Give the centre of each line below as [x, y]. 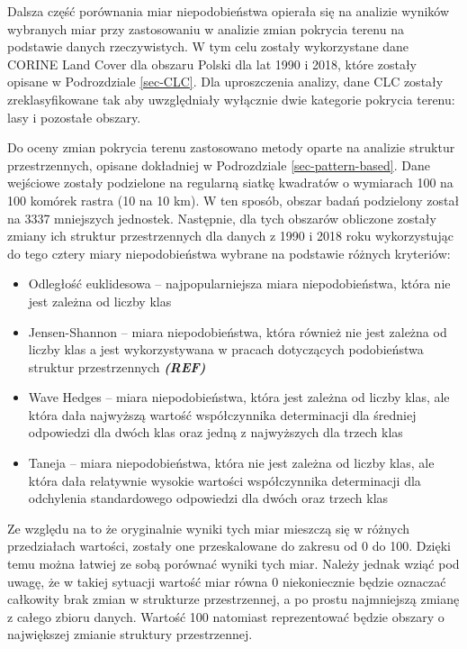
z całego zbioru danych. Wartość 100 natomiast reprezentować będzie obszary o [226, 616]
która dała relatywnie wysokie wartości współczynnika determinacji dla [225, 480]
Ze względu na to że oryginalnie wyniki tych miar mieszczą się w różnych [209, 528]
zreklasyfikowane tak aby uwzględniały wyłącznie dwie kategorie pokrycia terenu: [231, 99]
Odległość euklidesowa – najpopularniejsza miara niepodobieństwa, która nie [239, 283]
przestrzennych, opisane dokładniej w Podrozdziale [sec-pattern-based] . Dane [219, 165]
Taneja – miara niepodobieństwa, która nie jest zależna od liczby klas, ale [231, 463]
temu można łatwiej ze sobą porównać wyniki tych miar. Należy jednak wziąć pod [233, 564]
